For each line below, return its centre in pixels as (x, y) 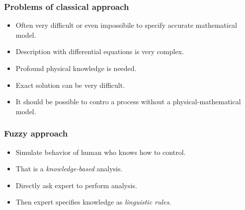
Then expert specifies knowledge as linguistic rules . (93, 202)
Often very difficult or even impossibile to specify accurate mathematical (126, 25)
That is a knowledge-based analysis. (69, 169)
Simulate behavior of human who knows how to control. (101, 152)
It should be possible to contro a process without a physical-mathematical (128, 102)
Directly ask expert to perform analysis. (76, 185)
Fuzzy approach (36, 133)
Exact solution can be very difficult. (70, 85)
